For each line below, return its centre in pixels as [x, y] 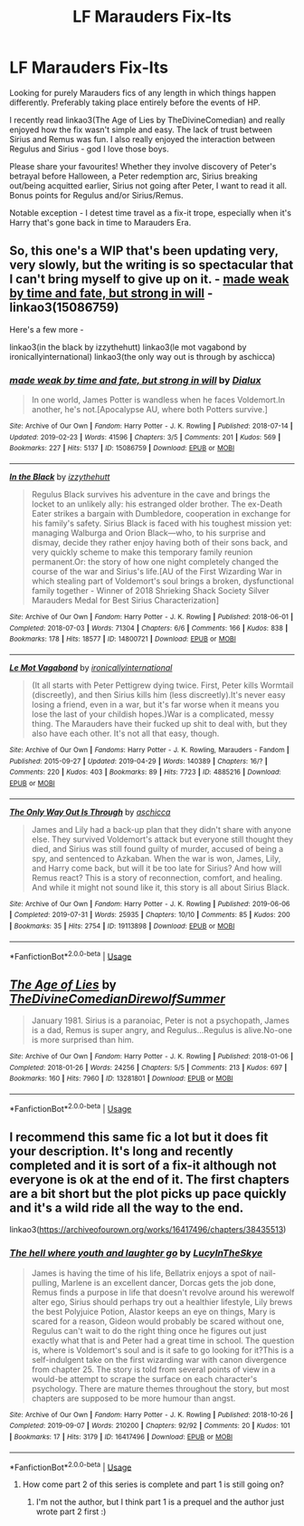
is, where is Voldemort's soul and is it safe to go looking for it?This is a [162, 1350]
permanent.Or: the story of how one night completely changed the [155, 562]
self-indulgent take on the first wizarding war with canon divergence [159, 1359]
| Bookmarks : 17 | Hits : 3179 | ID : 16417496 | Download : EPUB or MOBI [121, 1437]
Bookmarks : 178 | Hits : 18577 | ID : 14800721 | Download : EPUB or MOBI [123, 639]
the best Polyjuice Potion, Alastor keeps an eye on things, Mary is [153, 1311]
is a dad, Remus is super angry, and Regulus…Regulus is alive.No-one [161, 1030]
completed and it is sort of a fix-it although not [143, 1166]
